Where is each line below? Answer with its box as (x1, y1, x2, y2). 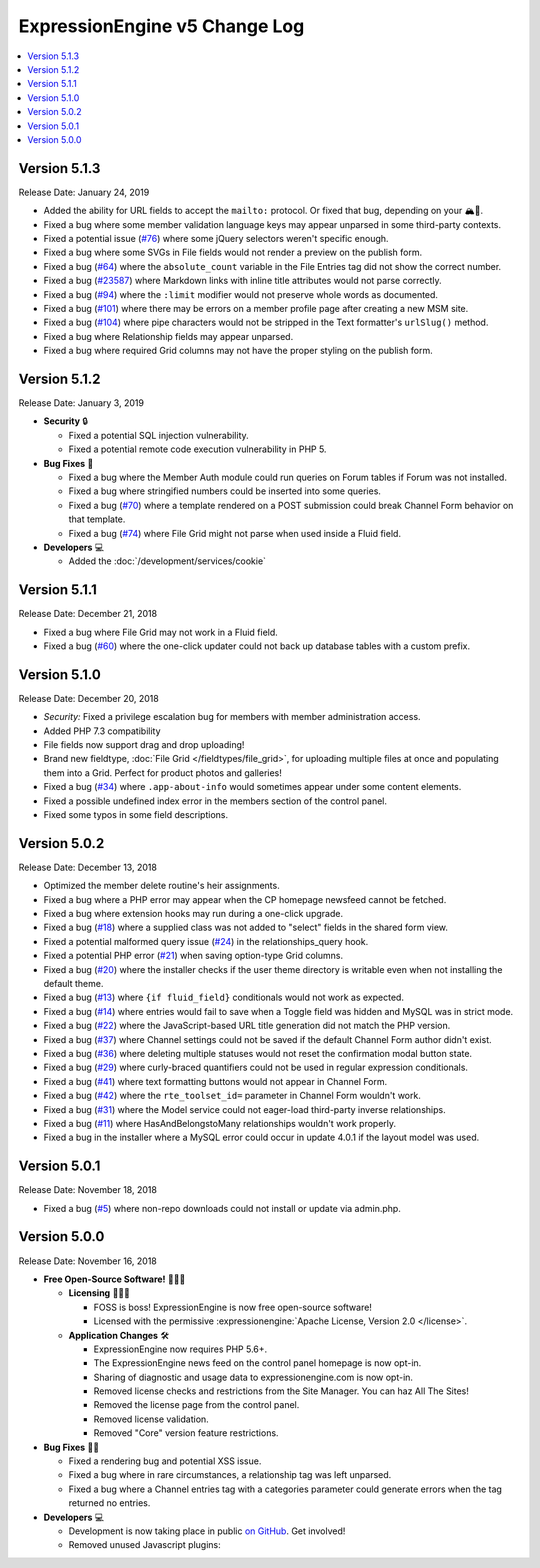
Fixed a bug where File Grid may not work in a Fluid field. (43, 626, 279, 638)
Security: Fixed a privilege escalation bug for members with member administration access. (43, 711, 421, 723)
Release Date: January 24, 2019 (18, 186, 150, 198)
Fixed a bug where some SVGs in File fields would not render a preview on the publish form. (43, 246, 423, 259)
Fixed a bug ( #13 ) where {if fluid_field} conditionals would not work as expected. (43, 991, 405, 1004)
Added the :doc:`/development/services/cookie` (68, 555, 267, 567)
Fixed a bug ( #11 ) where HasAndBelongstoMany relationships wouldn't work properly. (43, 1117, 397, 1129)
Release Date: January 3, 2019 (18, 397, 145, 409)
